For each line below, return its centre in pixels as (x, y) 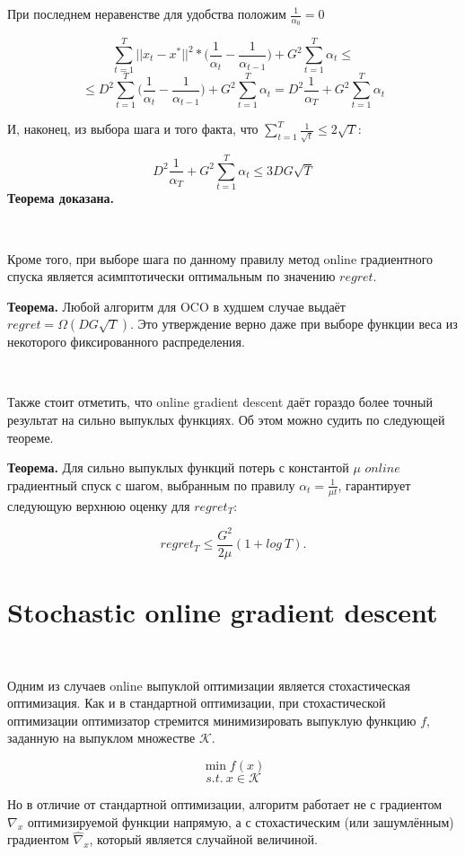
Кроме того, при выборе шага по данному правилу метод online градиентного (220, 258)
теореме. (31, 437)
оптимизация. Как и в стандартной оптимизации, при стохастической (197, 703)
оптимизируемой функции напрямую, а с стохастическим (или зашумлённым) (241, 821)
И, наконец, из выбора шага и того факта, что (133, 129)
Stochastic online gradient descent (223, 612)
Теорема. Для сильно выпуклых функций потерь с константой (178, 467)
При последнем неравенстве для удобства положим (147, 13)
